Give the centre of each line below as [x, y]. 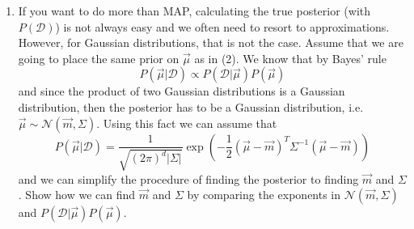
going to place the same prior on [99, 58]
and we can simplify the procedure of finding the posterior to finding [188, 178]
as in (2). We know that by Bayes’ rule [290, 58]
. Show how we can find [77, 195]
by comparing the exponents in [264, 195]
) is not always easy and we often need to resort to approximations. [222, 26]
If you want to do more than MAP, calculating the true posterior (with [194, 11]
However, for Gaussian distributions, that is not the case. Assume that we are [211, 42]
